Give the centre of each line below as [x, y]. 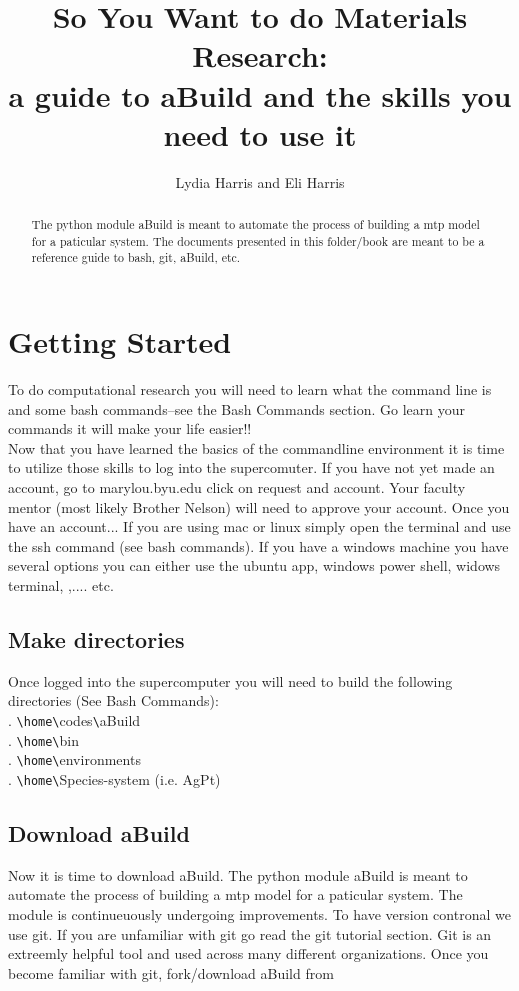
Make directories [96, 638]
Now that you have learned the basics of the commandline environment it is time [256, 447]
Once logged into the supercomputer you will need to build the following [230, 680]
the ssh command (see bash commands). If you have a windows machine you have [258, 545]
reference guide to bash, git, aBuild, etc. [136, 257]
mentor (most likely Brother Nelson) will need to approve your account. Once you [259, 506]
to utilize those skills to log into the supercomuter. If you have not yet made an [251, 467]
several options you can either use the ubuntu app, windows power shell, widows [254, 565]
